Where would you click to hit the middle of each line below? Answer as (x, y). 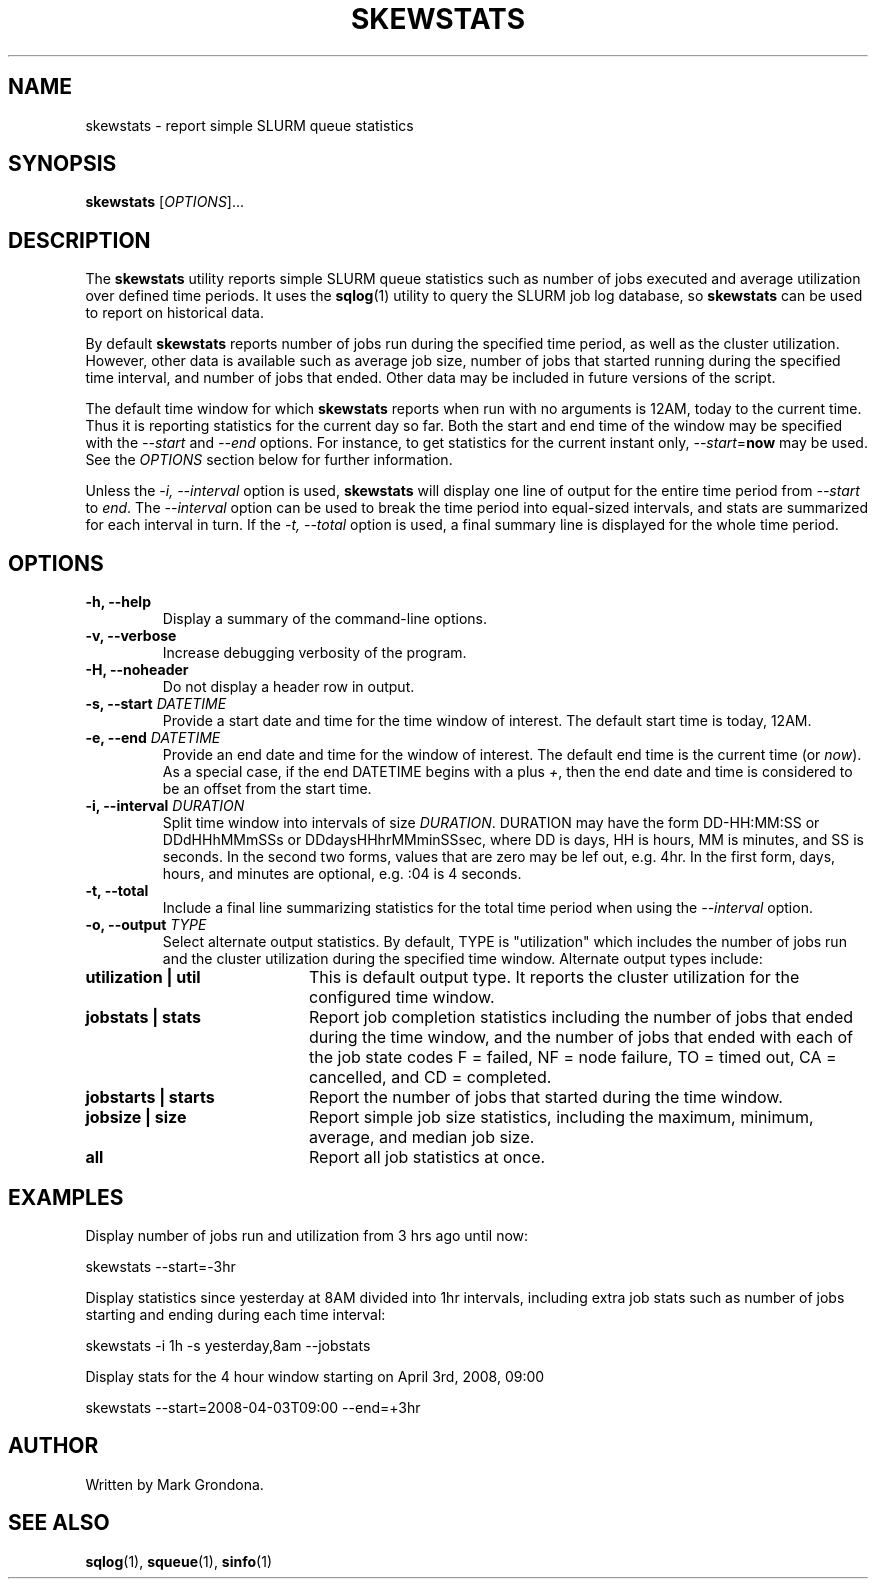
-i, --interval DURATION (165, 806)
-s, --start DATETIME (156, 704)
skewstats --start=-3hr (160, 1266)
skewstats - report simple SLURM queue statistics (249, 125)
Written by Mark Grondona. (174, 1484)
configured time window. (401, 997)
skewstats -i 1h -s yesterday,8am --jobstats (228, 1345)
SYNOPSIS (62, 164)
